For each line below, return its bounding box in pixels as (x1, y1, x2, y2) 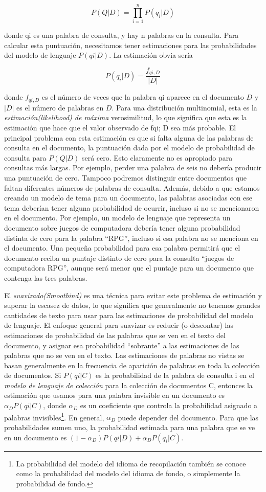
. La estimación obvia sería (109, 50, 193, 60)
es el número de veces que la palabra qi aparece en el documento (41, 92, 244, 102)
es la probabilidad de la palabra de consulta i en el (96, 370, 254, 381)
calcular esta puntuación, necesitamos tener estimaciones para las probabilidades (4, 39, 257, 50)
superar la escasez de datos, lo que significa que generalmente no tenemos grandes (4, 300, 260, 310)
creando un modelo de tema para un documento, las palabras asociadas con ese (4, 192, 253, 203)
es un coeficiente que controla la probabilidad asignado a (80, 400, 258, 411)
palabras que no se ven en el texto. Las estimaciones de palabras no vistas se (4, 350, 245, 361)
